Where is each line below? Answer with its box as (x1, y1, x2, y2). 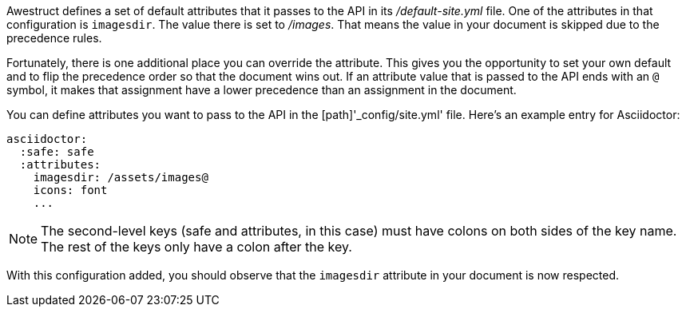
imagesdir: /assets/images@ (33, 171, 208, 184)
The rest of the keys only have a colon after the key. (41, 239, 352, 255)
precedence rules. (6, 31, 102, 45)
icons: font (33, 184, 108, 196)
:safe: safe (19, 145, 94, 158)
